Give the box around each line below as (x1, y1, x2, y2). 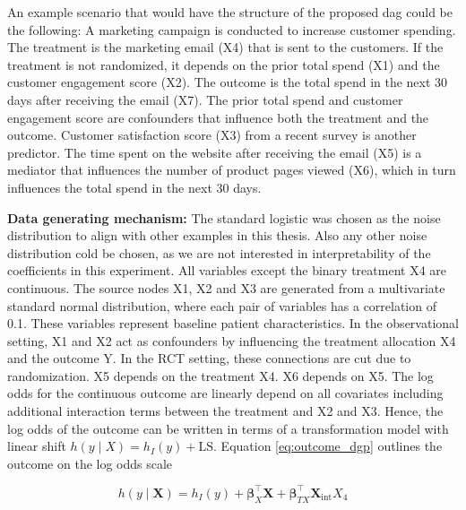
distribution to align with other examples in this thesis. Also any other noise (7, 226, 427, 245)
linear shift (7, 437, 66, 455)
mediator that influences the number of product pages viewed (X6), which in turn (7, 160, 456, 179)
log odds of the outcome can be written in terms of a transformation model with (7, 419, 449, 437)
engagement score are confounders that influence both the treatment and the (7, 108, 429, 126)
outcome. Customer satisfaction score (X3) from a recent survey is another (7, 125, 417, 144)
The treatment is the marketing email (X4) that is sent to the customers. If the (7, 38, 444, 56)
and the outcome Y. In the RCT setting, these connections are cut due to (7, 349, 411, 367)
